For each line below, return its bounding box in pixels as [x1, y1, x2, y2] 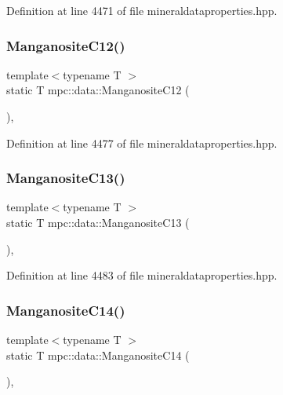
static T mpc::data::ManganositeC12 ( [6, 82, 190, 98]
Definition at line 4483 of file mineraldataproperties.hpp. [6, 267, 278, 283]
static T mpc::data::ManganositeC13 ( [6, 214, 190, 230]
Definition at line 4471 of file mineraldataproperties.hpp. [6, 2, 278, 18]
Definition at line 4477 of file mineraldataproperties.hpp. [6, 134, 278, 151]
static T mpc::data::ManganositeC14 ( [6, 346, 190, 363]
